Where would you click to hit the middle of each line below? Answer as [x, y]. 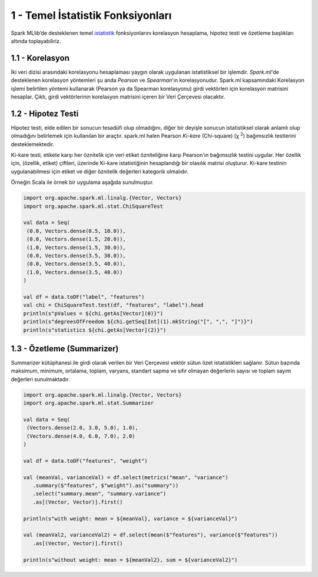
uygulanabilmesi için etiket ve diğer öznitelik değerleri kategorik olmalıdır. [100, 172]
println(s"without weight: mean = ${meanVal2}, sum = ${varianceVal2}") [130, 560]
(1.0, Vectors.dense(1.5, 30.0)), [76, 247]
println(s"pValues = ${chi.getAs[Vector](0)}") [93, 313]
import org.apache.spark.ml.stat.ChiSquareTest [93, 206]
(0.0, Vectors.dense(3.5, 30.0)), [76, 255]
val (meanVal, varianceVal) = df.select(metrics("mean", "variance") [126, 477]
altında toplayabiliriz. [36, 41]
